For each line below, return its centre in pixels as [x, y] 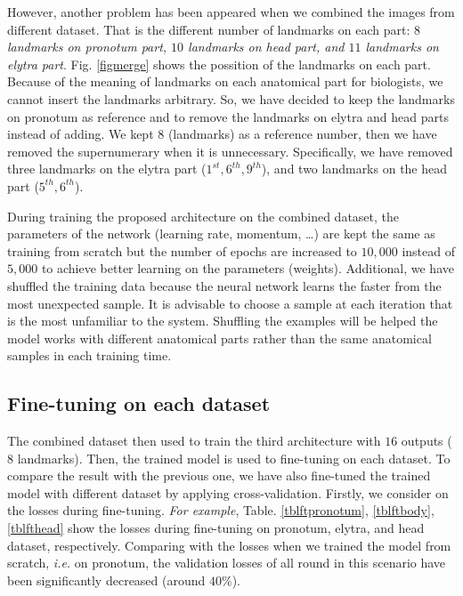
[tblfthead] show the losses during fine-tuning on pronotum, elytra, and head [216, 528]
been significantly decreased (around [106, 580]
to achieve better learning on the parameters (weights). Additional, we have [248, 268]
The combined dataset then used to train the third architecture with [194, 441]
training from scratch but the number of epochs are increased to [182, 250]
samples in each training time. [89, 355]
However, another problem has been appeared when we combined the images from [231, 12]
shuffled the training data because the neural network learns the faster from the [224, 285]
